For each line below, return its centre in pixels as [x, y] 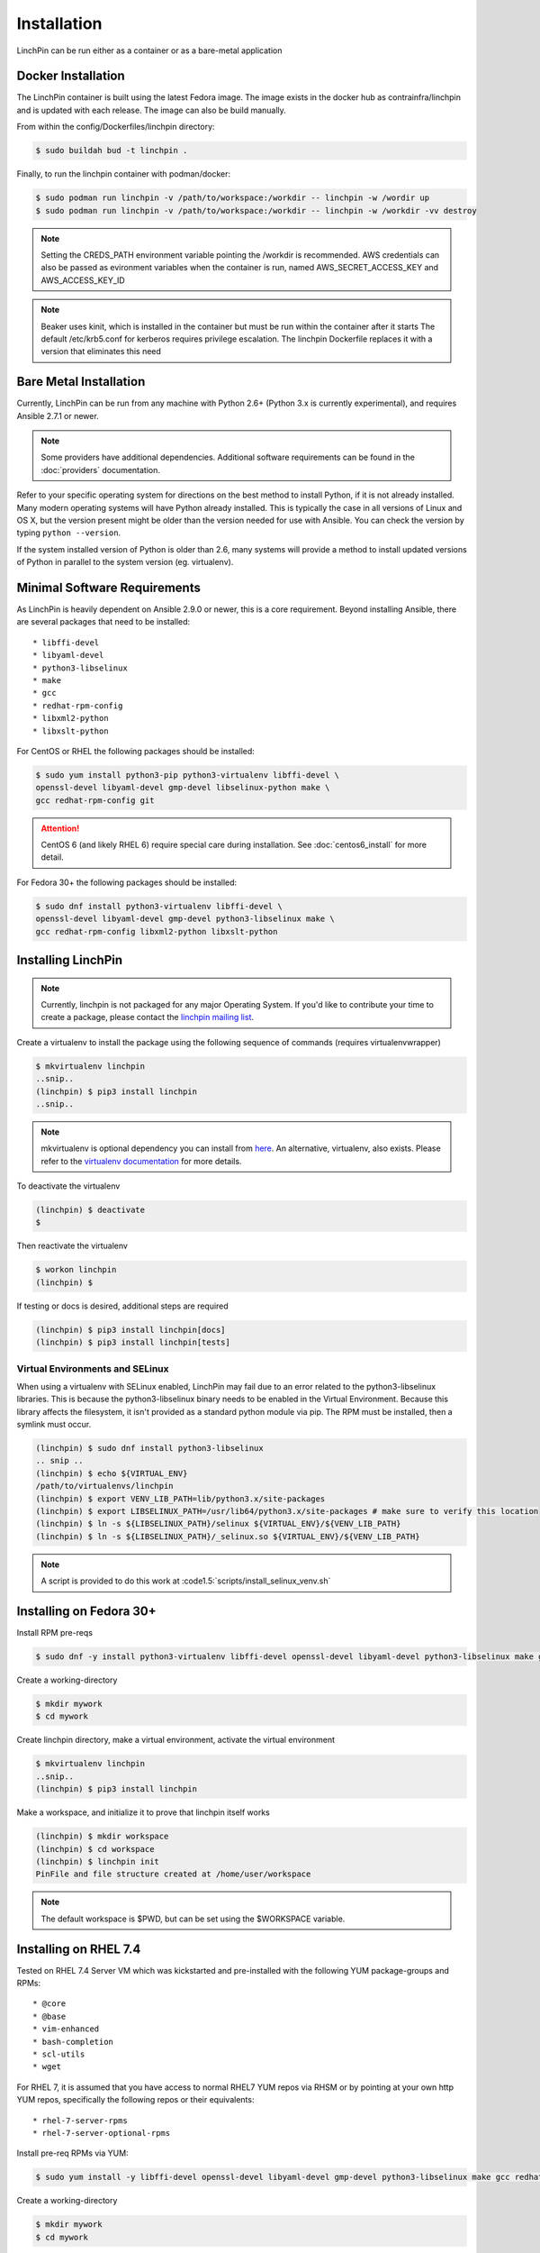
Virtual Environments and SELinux [93, 1368]
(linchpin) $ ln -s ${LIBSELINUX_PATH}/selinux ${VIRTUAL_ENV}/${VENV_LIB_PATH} [218, 1524]
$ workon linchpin [76, 1270]
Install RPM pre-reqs [55, 1633]
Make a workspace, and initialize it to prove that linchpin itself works [143, 1812]
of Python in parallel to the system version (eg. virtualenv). [125, 562]
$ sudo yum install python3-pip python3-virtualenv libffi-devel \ [188, 775]
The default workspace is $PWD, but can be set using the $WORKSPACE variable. [193, 1919]
